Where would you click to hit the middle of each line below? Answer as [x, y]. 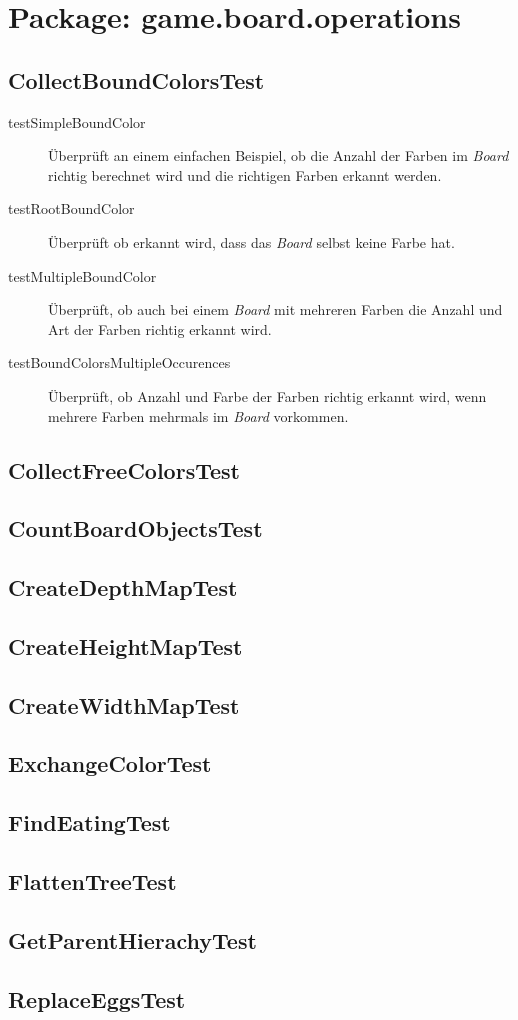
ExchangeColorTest [110, 763]
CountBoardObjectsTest [135, 528]
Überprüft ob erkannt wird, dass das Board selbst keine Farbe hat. [251, 241]
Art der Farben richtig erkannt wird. [160, 328]
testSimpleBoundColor [77, 121]
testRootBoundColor [71, 208]
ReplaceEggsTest [97, 998]
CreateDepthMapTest [123, 587]
